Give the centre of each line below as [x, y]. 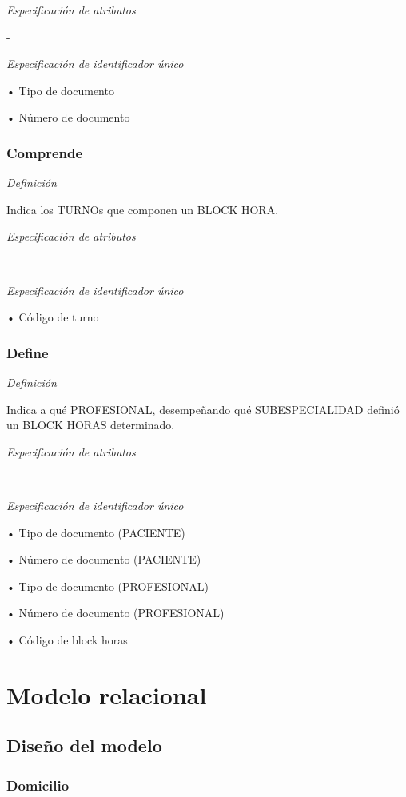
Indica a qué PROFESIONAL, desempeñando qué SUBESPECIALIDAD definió [203, 409]
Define [28, 352]
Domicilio [38, 785]
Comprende [45, 152]
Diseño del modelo [84, 745]
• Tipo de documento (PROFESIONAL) [107, 586]
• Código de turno [53, 317]
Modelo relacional [107, 694]
